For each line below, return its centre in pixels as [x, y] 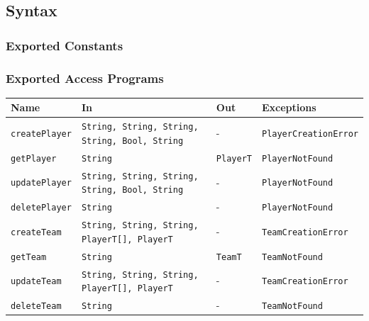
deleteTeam [36, 306]
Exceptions [289, 107]
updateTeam [36, 282]
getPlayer [34, 158]
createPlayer [41, 134]
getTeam [29, 257]
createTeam [36, 232]
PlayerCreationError [310, 134]
